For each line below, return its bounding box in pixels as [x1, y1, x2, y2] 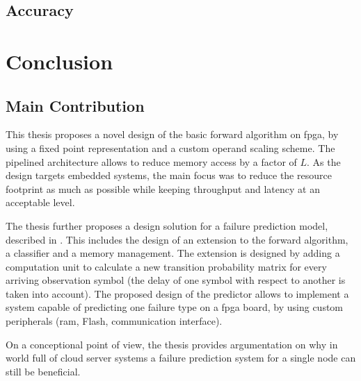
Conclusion [6, 46, 113, 75]
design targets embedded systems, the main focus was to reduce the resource [6, 168, 332, 183]
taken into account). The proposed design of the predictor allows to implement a [6, 286, 349, 300]
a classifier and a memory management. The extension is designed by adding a [6, 246, 340, 260]
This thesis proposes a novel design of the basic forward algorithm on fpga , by [6, 127, 339, 142]
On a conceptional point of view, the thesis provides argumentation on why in [6, 337, 338, 351]
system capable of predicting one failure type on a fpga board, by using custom [6, 300, 344, 314]
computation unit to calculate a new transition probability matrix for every [6, 259, 327, 273]
